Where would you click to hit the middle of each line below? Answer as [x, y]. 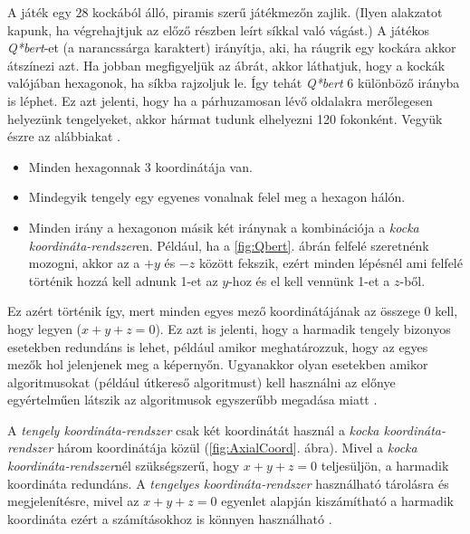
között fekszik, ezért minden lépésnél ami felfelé [331, 263]
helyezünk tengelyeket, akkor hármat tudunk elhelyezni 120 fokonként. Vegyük [225, 118]
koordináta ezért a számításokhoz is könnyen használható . [170, 518]
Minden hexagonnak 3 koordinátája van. [140, 166]
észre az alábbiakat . [64, 136]
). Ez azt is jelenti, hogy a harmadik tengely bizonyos [303, 328]
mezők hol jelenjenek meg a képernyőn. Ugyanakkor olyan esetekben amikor [218, 364]
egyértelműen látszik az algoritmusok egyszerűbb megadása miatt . [192, 400]
